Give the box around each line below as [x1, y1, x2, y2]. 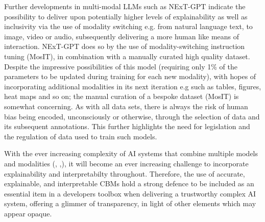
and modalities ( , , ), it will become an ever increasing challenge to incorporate [4, 158, 249, 168]
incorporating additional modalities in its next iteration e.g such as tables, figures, [4, 81, 261, 91]
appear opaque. [4, 208, 52, 218]
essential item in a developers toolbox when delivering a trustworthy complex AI [4, 188, 256, 199]
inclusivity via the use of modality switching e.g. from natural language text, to [4, 21, 253, 32]
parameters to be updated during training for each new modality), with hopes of [4, 71, 256, 82]
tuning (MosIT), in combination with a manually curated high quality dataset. [4, 51, 250, 61]
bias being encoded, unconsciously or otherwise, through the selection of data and [4, 111, 260, 121]
